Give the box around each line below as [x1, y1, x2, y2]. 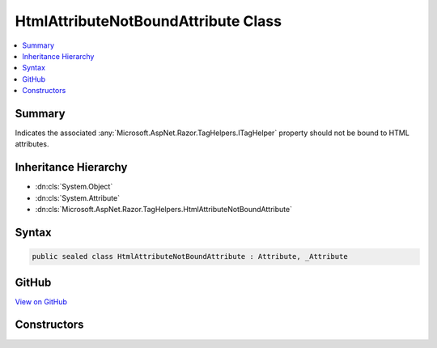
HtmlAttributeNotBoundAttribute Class [15, 12, 282, 30]
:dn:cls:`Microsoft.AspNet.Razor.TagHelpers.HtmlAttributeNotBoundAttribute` [35, 205, 293, 214]
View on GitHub [15, 296, 68, 307]
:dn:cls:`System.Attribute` [35, 193, 121, 202]
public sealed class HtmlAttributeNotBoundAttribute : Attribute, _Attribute [32, 252, 348, 261]
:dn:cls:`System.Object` [35, 182, 113, 192]
